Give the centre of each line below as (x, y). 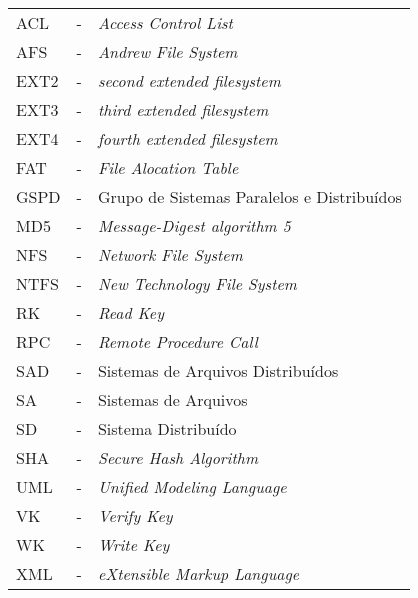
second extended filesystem (189, 80)
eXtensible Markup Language (198, 573)
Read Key (131, 312)
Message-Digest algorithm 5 (194, 225)
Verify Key (135, 515)
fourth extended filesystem (187, 138)
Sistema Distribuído (167, 428)
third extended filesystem (183, 109)
